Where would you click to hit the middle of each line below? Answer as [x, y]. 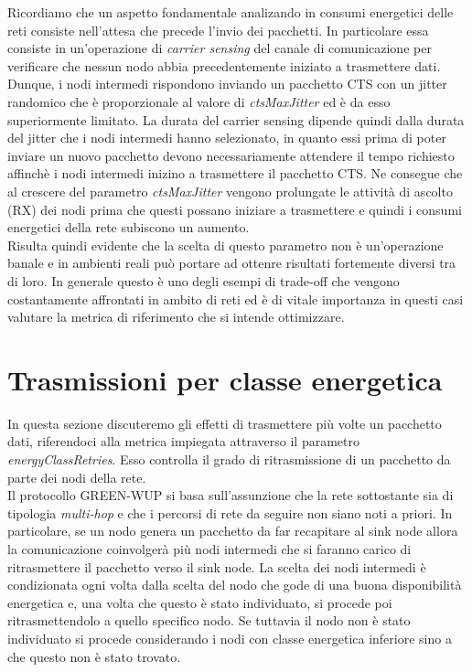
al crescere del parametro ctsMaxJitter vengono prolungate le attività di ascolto [230, 191]
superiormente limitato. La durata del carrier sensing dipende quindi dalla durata [236, 119]
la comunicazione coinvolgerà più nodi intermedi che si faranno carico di [209, 548]
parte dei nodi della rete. [77, 477]
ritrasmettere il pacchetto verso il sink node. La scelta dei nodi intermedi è [217, 566]
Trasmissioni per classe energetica [225, 379]
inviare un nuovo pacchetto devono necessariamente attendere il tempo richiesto [231, 155]
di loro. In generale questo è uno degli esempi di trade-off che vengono [204, 280]
